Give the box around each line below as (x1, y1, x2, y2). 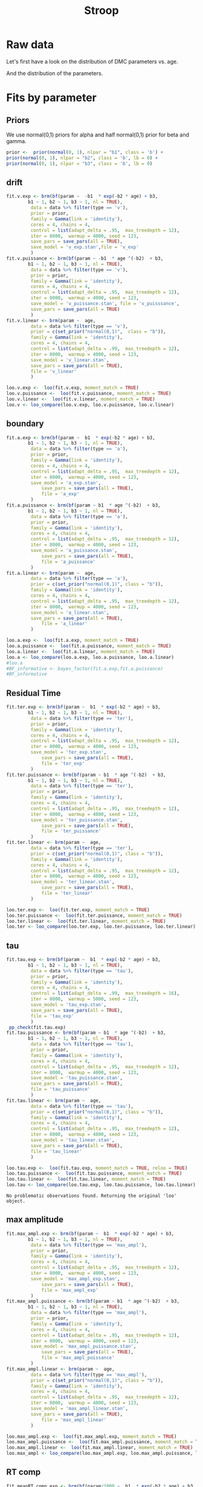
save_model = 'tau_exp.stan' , (30, 1002, 107, 1008)
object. (6, 1198, 26, 1204)
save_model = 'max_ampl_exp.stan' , (30, 1275, 120, 1282)
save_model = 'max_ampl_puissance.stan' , (30, 1343, 137, 1350)
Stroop (84, 4, 119, 18)
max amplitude (6, 1215, 63, 1225)
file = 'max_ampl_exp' (41, 1287, 98, 1293)
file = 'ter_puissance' (41, 828, 101, 834)
